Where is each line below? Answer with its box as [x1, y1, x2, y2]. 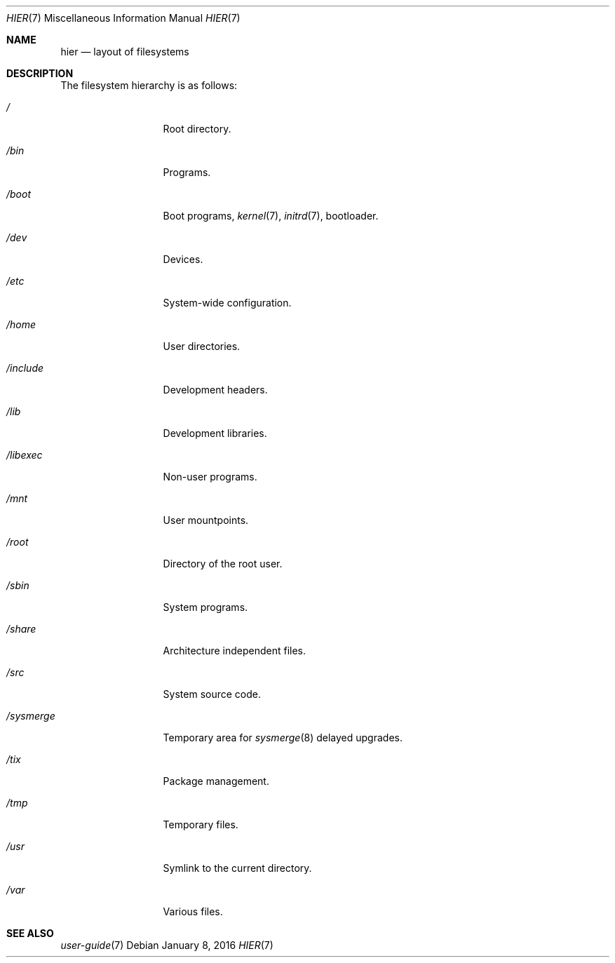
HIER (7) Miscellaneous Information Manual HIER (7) [6, 12, 241, 24]
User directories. [163, 340, 241, 352]
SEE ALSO [6, 927, 54, 939]
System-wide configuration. [163, 297, 292, 309]
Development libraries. [163, 427, 267, 439]
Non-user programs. [163, 471, 257, 483]
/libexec [6, 449, 43, 461]
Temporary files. [163, 819, 238, 830]
